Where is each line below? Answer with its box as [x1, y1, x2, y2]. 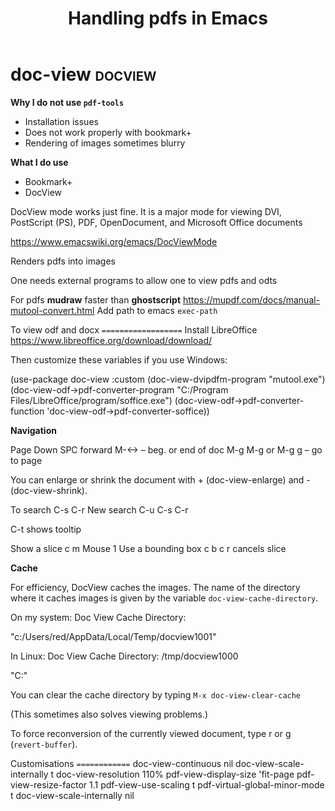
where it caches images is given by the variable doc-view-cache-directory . [10, 592, 319, 604]
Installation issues [24, 115, 99, 127]
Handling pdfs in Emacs [67, 7, 269, 30]
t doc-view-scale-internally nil [10, 789, 135, 801]
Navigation [10, 424, 57, 436]
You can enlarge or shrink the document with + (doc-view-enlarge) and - [10, 473, 311, 486]
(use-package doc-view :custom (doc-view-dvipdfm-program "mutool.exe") [10, 373, 326, 385]
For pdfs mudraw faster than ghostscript [10, 293, 182, 306]
